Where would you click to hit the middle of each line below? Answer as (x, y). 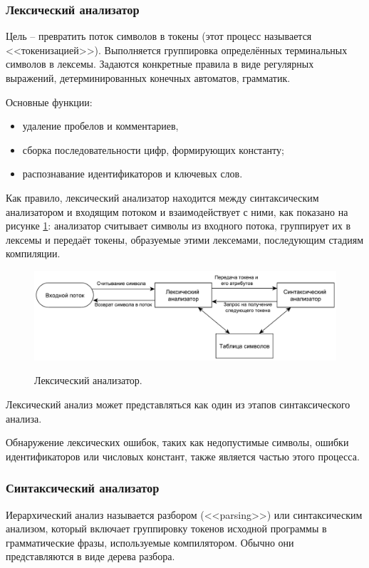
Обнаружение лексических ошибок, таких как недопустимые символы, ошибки (177, 442)
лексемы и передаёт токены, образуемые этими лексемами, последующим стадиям (185, 239)
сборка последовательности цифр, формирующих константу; (153, 149)
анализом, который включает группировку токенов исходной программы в (166, 528)
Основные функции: (49, 102)
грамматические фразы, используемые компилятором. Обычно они (150, 542)
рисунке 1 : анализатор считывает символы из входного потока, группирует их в (178, 226)
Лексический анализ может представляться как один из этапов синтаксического (178, 404)
